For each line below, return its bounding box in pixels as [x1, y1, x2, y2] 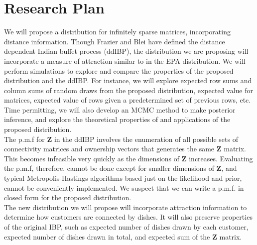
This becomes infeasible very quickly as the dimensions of [4, 153, 180, 163]
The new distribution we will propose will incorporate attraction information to [4, 202, 247, 212]
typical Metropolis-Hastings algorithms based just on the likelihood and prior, [4, 173, 242, 183]
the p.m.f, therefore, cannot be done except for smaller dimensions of [4, 163, 214, 173]
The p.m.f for [4, 133, 45, 144]
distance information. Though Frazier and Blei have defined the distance [4, 36, 225, 46]
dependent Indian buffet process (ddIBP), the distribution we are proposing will [4, 46, 249, 56]
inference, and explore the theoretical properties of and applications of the [4, 114, 231, 124]
